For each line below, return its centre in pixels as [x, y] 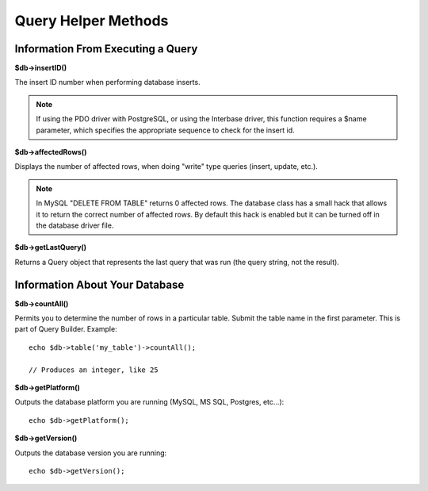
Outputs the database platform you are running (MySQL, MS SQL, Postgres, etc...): [149, 402]
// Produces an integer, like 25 [94, 370]
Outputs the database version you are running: [91, 453]
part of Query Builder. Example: [66, 329]
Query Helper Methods [92, 21]
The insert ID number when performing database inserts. [108, 82]
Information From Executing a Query [106, 49]
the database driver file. [75, 225]
